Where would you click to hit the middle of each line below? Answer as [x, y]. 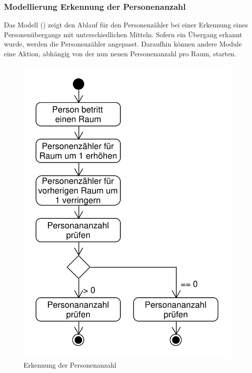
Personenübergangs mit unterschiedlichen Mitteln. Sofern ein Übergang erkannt [123, 34]
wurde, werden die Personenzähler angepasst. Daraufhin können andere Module [123, 44]
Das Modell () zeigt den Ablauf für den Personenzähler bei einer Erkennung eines [126, 25]
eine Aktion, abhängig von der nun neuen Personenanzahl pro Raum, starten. [120, 53]
